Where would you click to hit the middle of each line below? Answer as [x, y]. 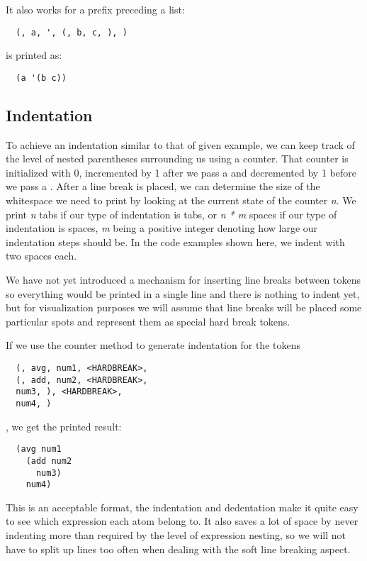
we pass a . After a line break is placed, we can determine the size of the [163, 186]
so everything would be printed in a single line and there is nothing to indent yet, [183, 293]
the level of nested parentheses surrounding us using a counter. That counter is [177, 159]
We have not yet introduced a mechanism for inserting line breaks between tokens [183, 280]
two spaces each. [41, 256]
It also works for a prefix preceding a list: [95, 9]
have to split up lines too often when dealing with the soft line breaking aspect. [178, 549]
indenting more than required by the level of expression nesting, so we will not [176, 535]
